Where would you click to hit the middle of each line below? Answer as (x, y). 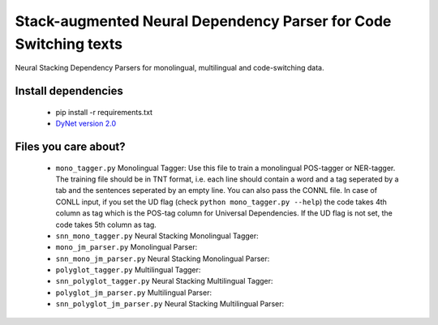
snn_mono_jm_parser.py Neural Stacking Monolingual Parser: (163, 259)
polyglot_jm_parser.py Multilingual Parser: (134, 293)
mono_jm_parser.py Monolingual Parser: (127, 247)
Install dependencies (69, 91)
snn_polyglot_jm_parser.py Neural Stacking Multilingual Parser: (170, 304)
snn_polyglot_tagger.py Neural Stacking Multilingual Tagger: (164, 281)
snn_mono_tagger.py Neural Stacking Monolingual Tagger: (157, 236)
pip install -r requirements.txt (104, 112)
